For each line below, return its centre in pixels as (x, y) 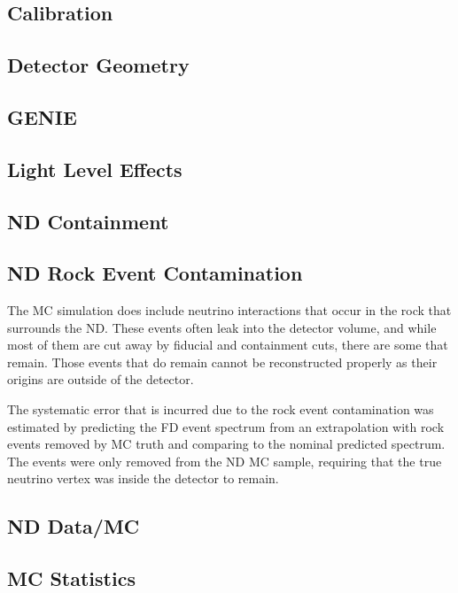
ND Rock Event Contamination (155, 273)
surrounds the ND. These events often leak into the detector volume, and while (222, 327)
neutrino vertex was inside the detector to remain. (143, 478)
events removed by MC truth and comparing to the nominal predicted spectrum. (226, 444)
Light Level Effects (95, 169)
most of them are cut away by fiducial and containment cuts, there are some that (228, 345)
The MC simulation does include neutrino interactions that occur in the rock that (229, 310)
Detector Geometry (98, 65)
